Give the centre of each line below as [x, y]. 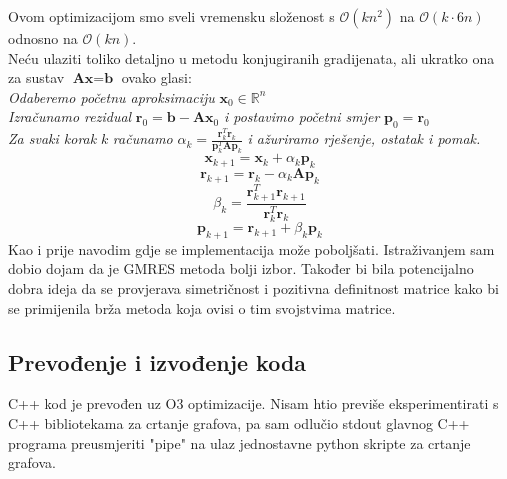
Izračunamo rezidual [70, 116]
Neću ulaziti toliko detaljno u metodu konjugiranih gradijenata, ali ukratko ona [251, 57]
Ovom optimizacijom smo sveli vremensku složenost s [171, 16]
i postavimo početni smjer [301, 116]
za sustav [36, 77]
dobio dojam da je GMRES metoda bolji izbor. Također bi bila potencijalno [241, 268]
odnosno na [43, 38]
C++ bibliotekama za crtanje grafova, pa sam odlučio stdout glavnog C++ [239, 423]
